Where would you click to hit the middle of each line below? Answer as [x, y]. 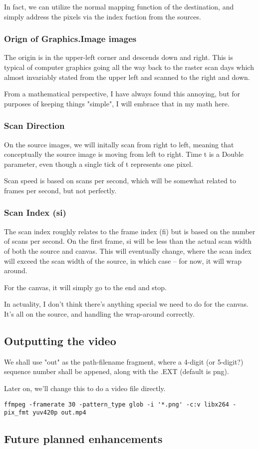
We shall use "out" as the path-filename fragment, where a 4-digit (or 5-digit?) [124, 361]
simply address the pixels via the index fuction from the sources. [103, 16]
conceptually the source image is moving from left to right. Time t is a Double [124, 154]
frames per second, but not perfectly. [60, 190]
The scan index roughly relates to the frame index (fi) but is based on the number [130, 231]
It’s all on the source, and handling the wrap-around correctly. [99, 313]
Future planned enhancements [83, 439]
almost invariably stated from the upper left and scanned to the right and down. [127, 77]
